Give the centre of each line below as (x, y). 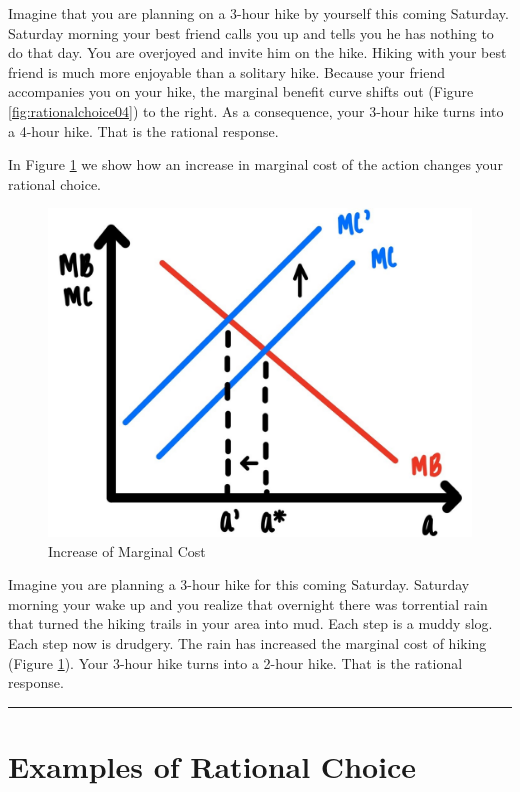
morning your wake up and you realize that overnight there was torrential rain (248, 603)
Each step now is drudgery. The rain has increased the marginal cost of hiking (247, 643)
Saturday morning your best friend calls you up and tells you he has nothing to (251, 32)
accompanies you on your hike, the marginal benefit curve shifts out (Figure (241, 91)
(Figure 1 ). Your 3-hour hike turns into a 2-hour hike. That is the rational (235, 662)
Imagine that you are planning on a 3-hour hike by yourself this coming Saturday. (258, 13)
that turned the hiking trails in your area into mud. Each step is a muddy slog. (250, 623)
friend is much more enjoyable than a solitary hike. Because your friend (226, 71)
